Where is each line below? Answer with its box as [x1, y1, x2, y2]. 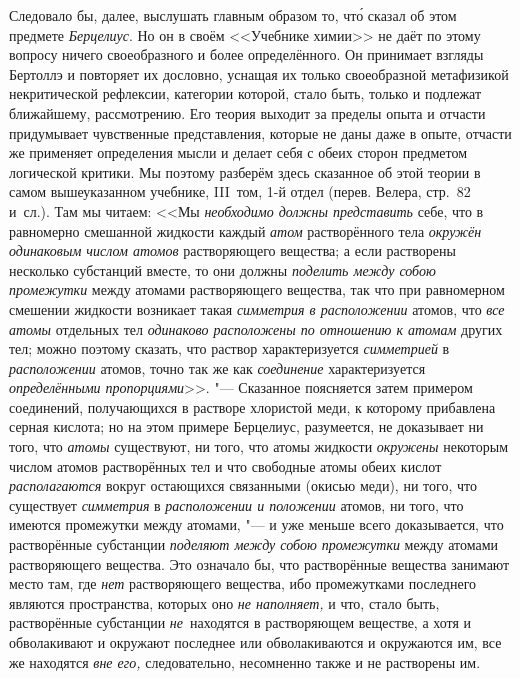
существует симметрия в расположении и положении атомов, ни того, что [9, 494, 464, 515]
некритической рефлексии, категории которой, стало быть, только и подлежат [9, 83, 482, 104]
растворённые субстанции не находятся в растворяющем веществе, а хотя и [9, 612, 472, 633]
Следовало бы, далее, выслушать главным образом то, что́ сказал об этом [9, 5, 457, 25]
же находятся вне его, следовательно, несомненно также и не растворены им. [9, 651, 481, 672]
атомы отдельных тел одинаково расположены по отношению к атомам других [9, 318, 503, 339]
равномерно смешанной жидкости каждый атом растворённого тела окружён [9, 220, 482, 241]
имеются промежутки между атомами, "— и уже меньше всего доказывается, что [9, 514, 504, 535]
